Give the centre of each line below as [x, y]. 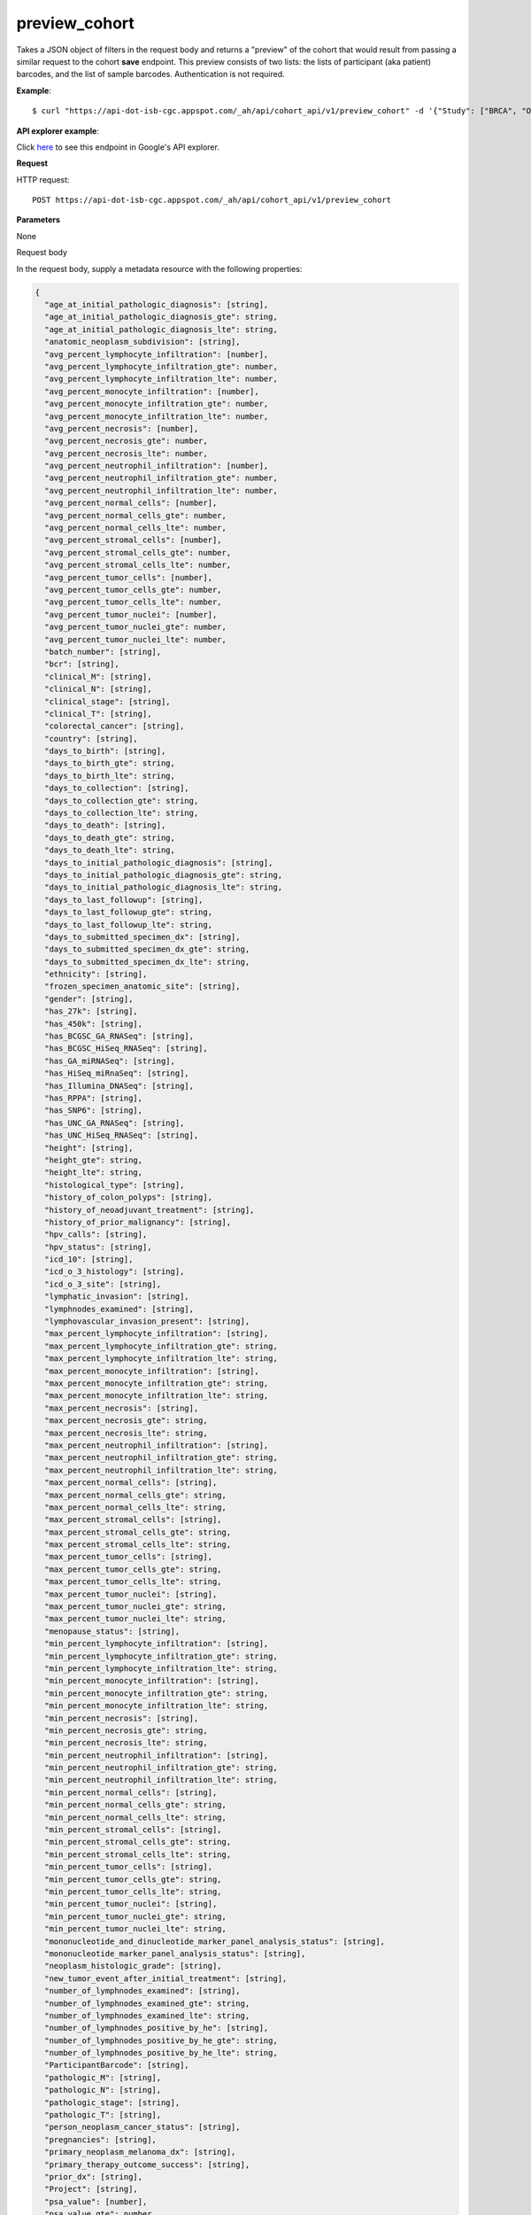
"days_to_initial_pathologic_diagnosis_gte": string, [164, 874]
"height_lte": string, [94, 1173]
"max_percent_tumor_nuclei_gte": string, [136, 1607]
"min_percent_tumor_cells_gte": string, [133, 1879]
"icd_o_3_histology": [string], [115, 1272]
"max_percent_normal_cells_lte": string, [136, 1507]
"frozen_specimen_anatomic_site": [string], [142, 987]
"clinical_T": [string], [98, 714]
